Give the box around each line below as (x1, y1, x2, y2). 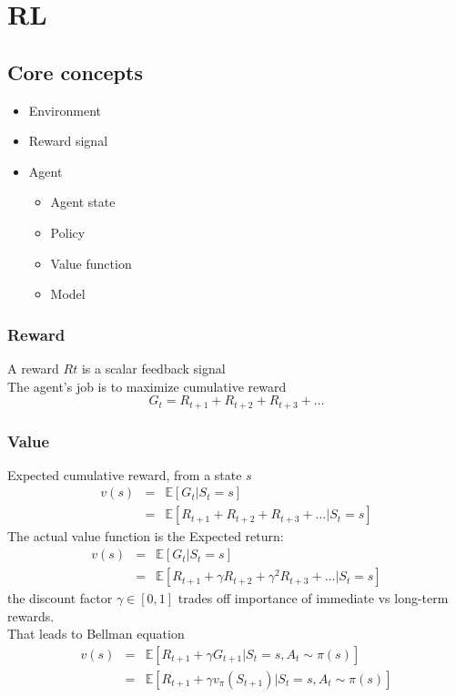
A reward (7, 358, 59, 377)
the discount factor (7, 589, 113, 608)
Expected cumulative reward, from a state (7, 465, 242, 484)
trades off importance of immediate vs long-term (177, 589, 449, 608)
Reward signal (28, 131, 108, 150)
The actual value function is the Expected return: (7, 527, 284, 546)
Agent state (50, 192, 116, 211)
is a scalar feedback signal (81, 358, 226, 377)
